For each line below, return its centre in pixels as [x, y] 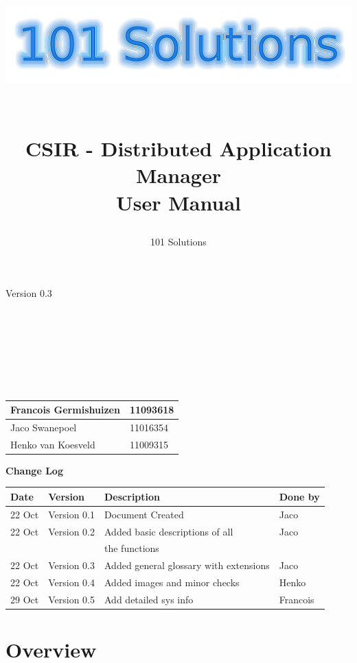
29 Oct [25, 599]
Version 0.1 [72, 514]
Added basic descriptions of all [169, 531]
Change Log [34, 470]
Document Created [144, 514]
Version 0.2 [72, 531]
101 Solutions [178, 241]
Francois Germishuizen [65, 410]
